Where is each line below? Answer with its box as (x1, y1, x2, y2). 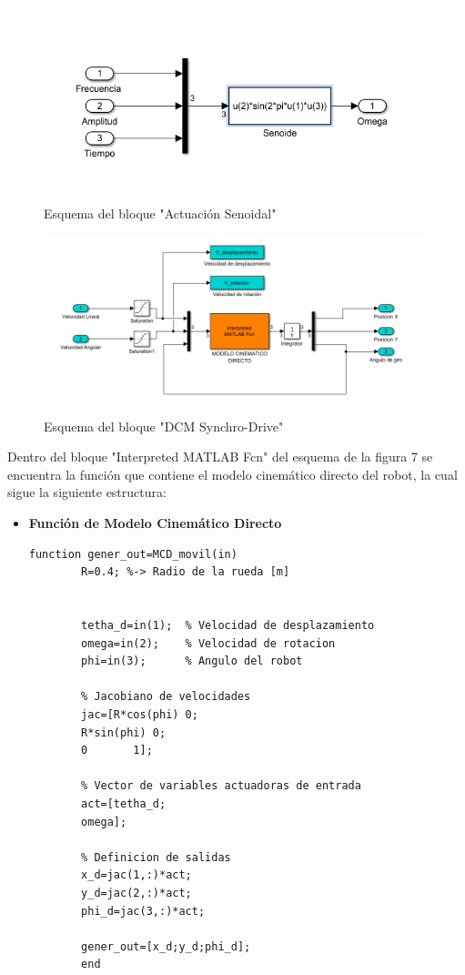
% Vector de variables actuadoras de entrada (81, 779, 361, 793)
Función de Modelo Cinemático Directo (28, 513, 282, 533)
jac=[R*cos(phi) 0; (81, 707, 198, 721)
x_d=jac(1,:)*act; (81, 868, 192, 882)
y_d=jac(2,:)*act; (81, 886, 192, 899)
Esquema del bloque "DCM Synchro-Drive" (44, 416, 284, 435)
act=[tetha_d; (81, 797, 167, 810)
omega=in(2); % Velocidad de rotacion (81, 636, 336, 650)
